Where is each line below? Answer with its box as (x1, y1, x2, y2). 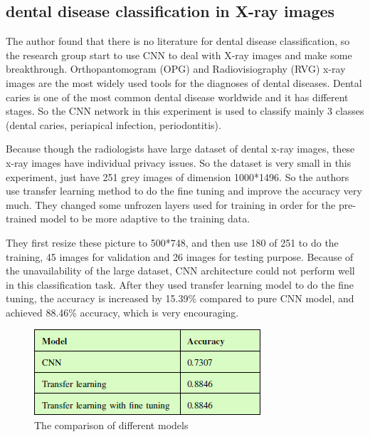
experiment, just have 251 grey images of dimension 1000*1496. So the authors (6, 169, 349, 184)
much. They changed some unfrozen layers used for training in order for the (6, 197, 336, 212)
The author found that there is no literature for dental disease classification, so (6, 34, 350, 48)
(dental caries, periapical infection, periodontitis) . (6, 117, 221, 132)
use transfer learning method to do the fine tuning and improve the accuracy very (6, 183, 362, 198)
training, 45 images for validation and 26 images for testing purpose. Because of (6, 249, 354, 264)
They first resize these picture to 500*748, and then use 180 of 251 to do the (6, 235, 339, 250)
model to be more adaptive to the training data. (40, 211, 250, 226)
